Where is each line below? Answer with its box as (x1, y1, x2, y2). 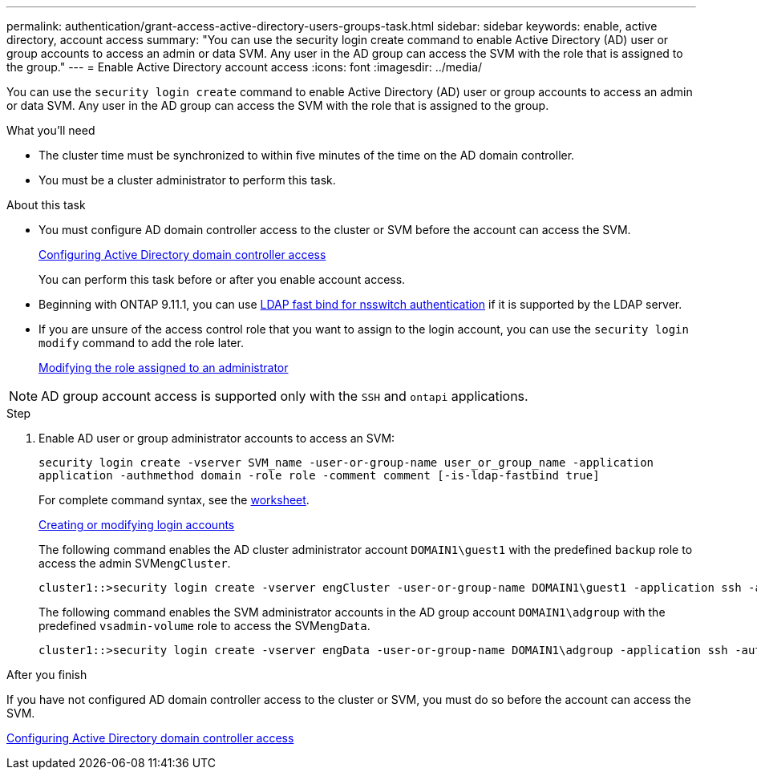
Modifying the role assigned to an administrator (38, 361, 289, 374)
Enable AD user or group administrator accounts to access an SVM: (38, 431, 395, 445)
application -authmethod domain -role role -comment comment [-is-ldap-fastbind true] (38, 469, 600, 482)
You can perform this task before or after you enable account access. (38, 273, 406, 286)
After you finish (6, 668, 87, 681)
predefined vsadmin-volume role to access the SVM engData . (38, 619, 370, 633)
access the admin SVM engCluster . (38, 556, 231, 570)
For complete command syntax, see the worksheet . (38, 493, 310, 507)
